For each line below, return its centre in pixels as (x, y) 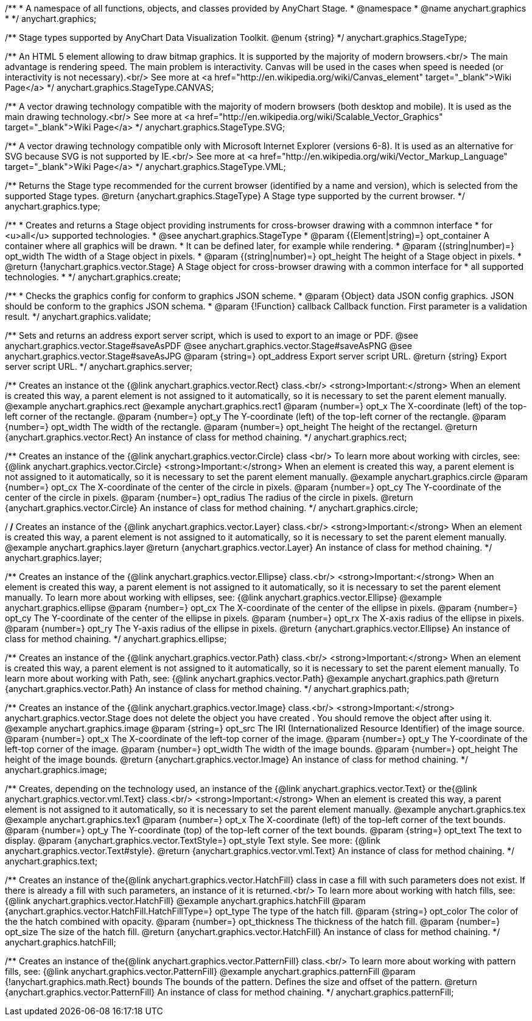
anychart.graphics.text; (51, 861)
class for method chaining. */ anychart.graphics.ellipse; (116, 639)
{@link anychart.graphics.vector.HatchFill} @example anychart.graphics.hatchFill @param (185, 901)
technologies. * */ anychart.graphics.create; (93, 277)
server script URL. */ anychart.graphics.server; (99, 366)
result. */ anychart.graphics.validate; (78, 316)
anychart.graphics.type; (53, 206)
